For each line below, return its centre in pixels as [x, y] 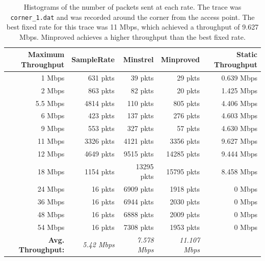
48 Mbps [51, 214]
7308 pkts [139, 227]
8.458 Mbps [239, 171]
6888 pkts [139, 214]
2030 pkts [185, 202]
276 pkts [187, 115]
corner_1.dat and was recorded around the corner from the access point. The [132, 17]
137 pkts [140, 115]
